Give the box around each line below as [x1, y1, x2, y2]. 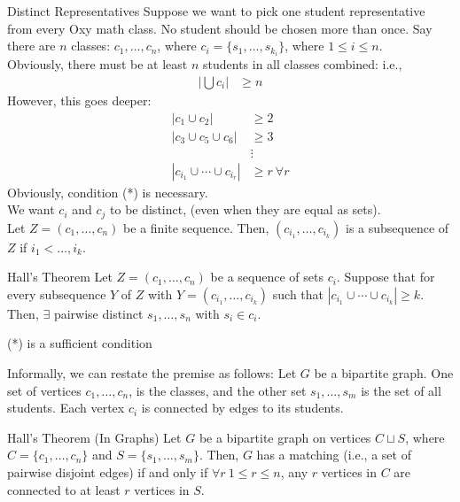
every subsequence [7, 284, 106, 303]
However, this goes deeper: [7, 90, 152, 109]
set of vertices [7, 381, 82, 399]
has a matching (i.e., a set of [256, 445, 411, 464]
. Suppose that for [336, 267, 435, 286]
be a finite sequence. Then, [123, 218, 269, 236]
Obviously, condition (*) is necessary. [7, 182, 208, 201]
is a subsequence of [345, 218, 449, 236]
